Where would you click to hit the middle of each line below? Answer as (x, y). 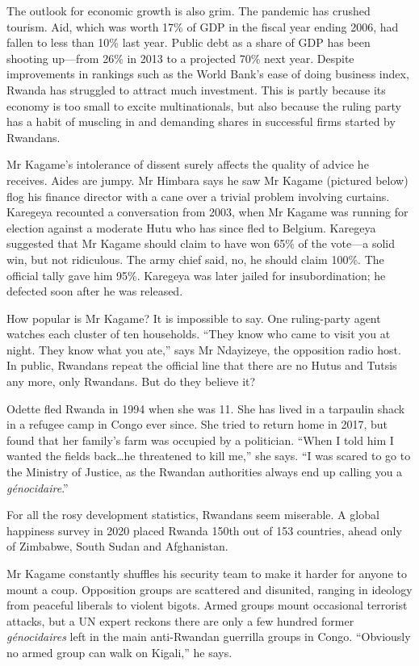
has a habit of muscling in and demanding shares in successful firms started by (201, 121)
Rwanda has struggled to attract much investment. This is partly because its (196, 89)
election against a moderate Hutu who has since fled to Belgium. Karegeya (191, 227)
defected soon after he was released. (95, 291)
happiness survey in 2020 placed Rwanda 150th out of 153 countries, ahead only (204, 530)
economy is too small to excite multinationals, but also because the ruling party (204, 105)
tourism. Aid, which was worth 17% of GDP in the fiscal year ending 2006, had (203, 26)
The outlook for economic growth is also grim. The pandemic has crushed (189, 10)
